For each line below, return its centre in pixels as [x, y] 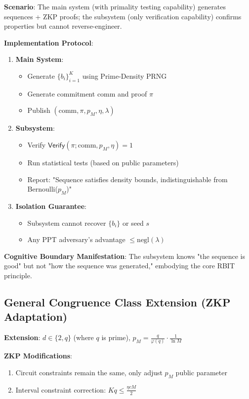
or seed [133, 223]
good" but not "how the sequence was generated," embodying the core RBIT [120, 266]
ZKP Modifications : [38, 356]
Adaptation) [36, 317]
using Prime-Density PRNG [124, 75]
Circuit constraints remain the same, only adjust [89, 372]
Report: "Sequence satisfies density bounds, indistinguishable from [127, 179]
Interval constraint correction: [61, 389]
